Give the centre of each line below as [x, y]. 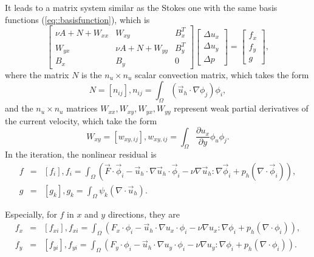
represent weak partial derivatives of [241, 108]
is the [92, 74]
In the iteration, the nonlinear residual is [81, 154]
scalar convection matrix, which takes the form [222, 74]
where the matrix [37, 74]
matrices [82, 108]
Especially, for [31, 214]
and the [19, 108]
